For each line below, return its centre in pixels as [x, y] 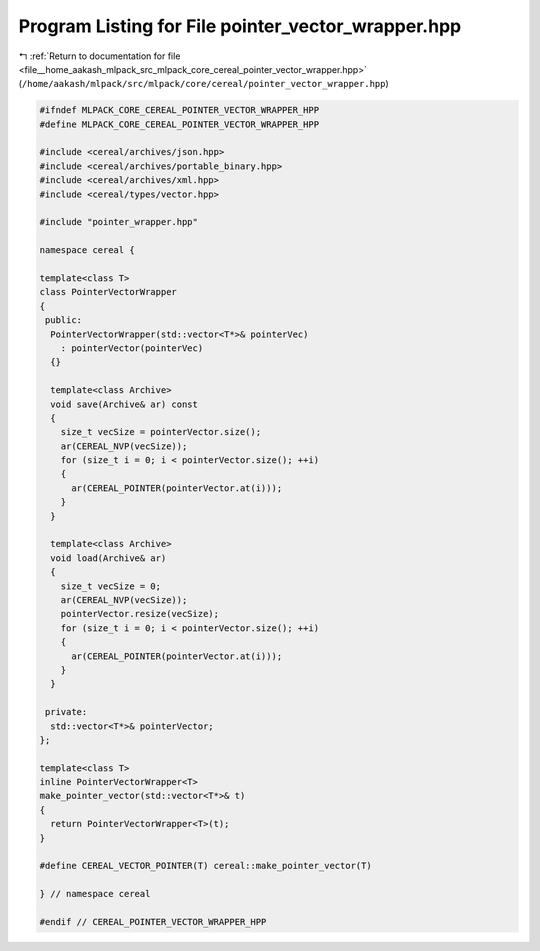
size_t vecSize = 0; [111, 586]
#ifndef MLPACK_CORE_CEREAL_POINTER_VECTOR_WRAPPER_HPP [179, 110]
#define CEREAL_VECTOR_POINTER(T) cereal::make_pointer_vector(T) [205, 866]
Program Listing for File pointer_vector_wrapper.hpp [240, 26]
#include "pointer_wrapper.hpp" [119, 222]
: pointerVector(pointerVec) [132, 348]
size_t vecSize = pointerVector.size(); [161, 432]
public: [64, 320]
